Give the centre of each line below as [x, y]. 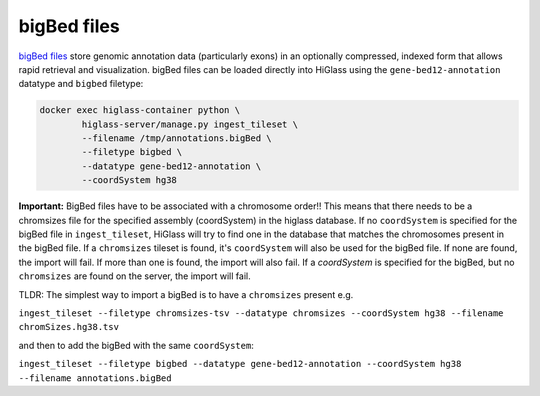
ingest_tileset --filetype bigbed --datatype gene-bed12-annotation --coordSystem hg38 [240, 364]
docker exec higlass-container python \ [139, 110]
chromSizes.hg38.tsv [69, 327]
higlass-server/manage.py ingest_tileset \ [190, 124]
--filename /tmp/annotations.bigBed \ [176, 138]
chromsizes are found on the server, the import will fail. [134, 276]
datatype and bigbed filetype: [81, 84]
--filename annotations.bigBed [95, 378]
